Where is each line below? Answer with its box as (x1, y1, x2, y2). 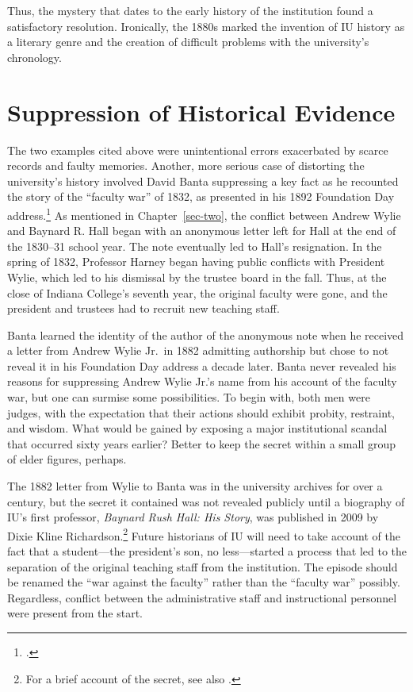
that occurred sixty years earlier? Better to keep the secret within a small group (7, 435, 396, 452)
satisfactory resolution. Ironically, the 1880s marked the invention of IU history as (7, 17, 405, 34)
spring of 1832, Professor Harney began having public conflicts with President (7, 253, 385, 270)
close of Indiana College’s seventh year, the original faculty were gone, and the (7, 284, 388, 301)
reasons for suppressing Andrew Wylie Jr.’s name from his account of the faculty (7, 373, 397, 390)
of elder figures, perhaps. (7, 451, 127, 467)
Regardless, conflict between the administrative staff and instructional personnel (7, 589, 397, 605)
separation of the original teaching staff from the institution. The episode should (7, 558, 398, 575)
